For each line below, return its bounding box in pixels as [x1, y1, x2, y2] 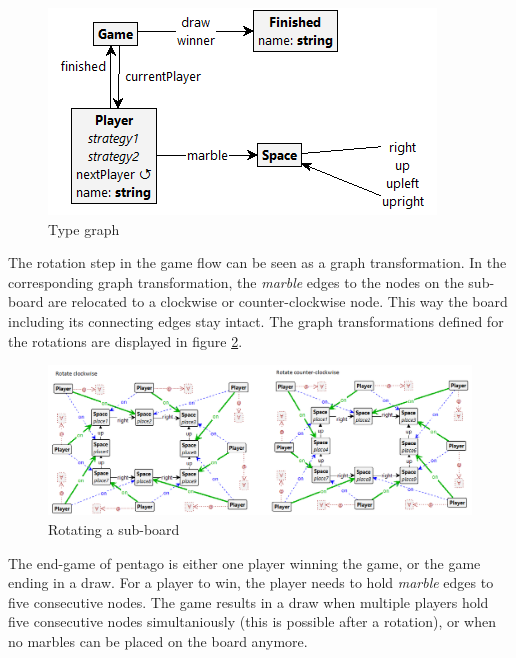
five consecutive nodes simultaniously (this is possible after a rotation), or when [8, 611, 497, 632]
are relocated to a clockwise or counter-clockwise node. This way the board [48, 291, 508, 312]
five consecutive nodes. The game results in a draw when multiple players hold [8, 591, 489, 612]
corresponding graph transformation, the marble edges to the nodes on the [8, 271, 464, 292]
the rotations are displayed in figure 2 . [8, 330, 243, 351]
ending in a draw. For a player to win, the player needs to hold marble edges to [8, 572, 494, 593]
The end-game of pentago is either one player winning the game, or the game [8, 552, 481, 573]
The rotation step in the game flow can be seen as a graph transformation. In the [8, 252, 507, 273]
